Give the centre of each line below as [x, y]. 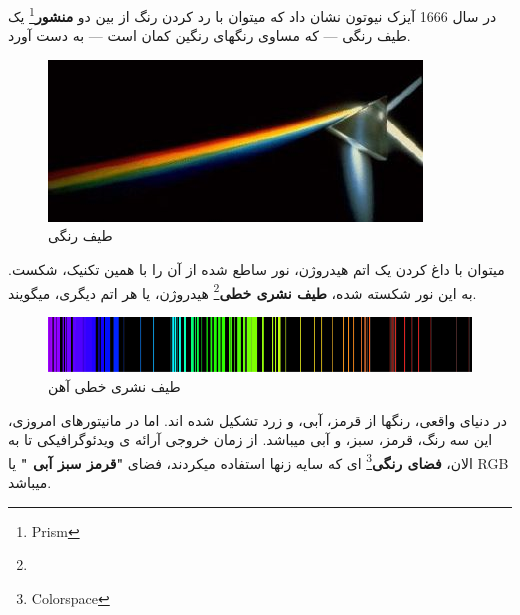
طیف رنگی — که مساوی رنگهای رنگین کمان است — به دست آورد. [209, 35]
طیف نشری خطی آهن [114, 385]
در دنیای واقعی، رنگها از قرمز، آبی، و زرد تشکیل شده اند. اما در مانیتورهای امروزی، [258, 419]
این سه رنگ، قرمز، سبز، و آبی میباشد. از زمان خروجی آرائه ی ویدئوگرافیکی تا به [250, 439]
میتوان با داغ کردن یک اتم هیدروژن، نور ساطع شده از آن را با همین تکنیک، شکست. [256, 269]
